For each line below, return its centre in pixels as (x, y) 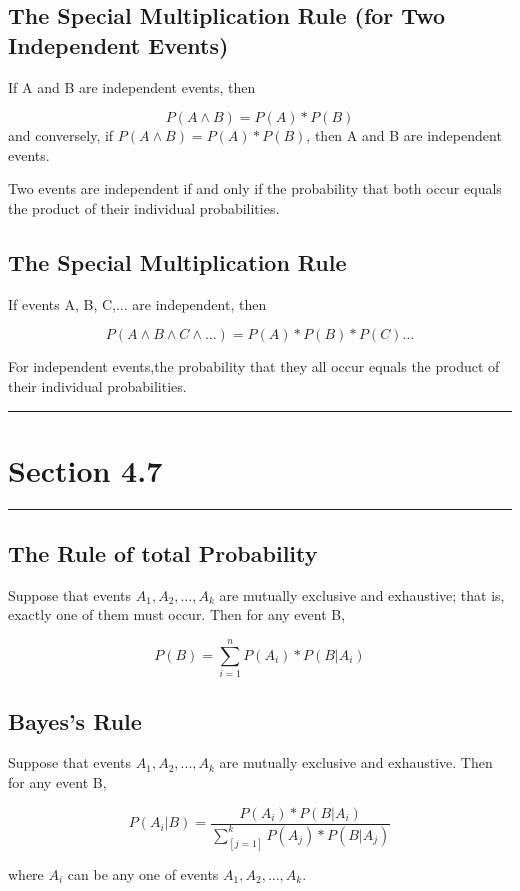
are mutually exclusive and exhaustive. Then (356, 762)
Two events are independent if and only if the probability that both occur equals (255, 188)
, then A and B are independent (404, 135)
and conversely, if (61, 135)
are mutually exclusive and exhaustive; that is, (362, 594)
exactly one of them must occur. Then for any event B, (177, 614)
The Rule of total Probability (163, 553)
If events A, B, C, (62, 303)
